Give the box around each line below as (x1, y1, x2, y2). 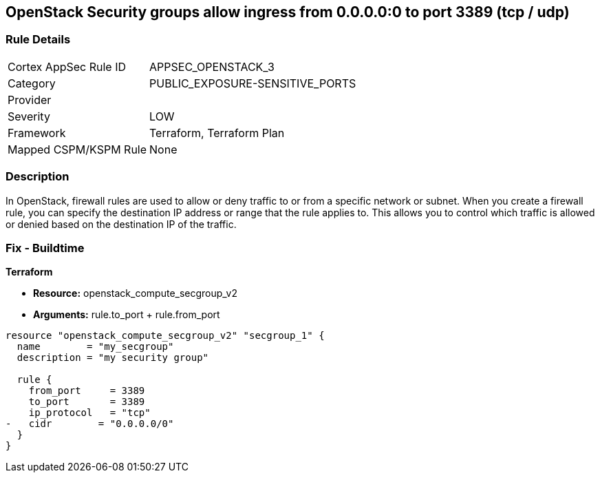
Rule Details (6, 32, 71, 47)
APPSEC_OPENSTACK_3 (149, 59, 275, 74)
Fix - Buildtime (6, 240, 85, 255)
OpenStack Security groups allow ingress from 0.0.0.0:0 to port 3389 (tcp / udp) (6, 3, 570, 21)
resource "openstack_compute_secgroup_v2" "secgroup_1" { (6, 330, 325, 342)
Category (8, 76, 56, 90)
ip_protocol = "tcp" (28, 407, 151, 419)
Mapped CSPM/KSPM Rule (8, 142, 147, 156)
